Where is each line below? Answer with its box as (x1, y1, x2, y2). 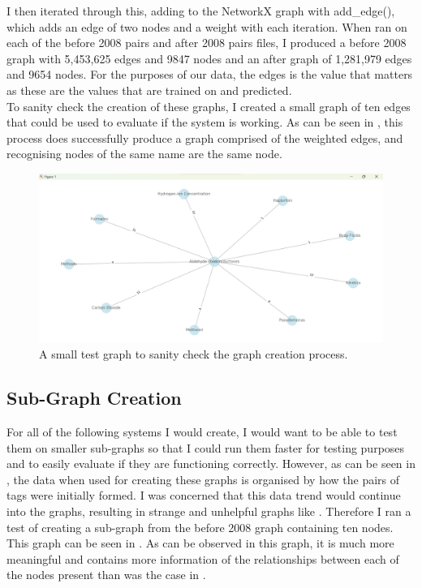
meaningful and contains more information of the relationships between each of (6, 550, 399, 567)
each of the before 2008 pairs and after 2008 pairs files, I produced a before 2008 (6, 34, 407, 51)
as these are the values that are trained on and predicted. (6, 81, 292, 98)
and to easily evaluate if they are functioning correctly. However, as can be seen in (6, 455, 416, 472)
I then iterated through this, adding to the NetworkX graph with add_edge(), (6, 2, 395, 19)
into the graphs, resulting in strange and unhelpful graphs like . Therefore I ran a (6, 502, 411, 519)
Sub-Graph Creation (6, 385, 182, 410)
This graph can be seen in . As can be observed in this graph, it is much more (6, 534, 394, 552)
